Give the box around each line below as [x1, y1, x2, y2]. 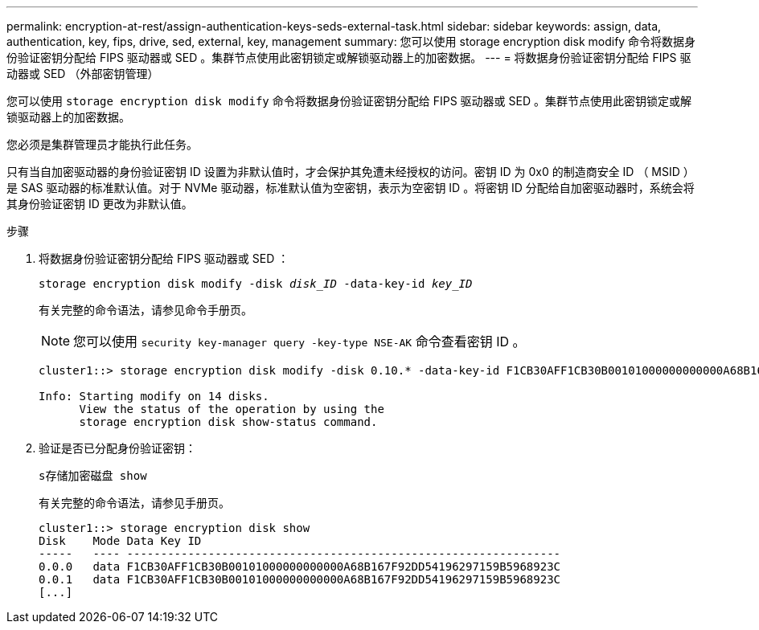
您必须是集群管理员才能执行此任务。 [6, 137, 198, 151]
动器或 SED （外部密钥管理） [6, 67, 159, 80]
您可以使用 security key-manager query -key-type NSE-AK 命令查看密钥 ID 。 [73, 333, 526, 350]
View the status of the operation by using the [79, 403, 384, 415]
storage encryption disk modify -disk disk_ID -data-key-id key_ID [39, 277, 473, 290]
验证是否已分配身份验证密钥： [39, 441, 196, 455]
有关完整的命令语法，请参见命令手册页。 [39, 303, 252, 317]
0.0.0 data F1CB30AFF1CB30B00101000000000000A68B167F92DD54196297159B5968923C [39, 560, 561, 573]
